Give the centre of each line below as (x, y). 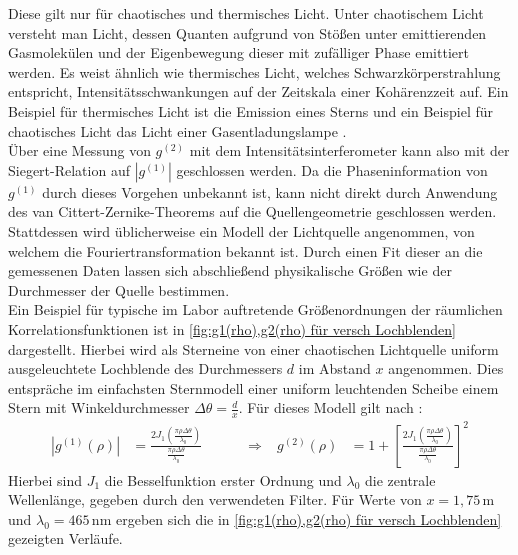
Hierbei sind (45, 479)
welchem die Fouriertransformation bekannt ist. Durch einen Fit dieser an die (245, 250)
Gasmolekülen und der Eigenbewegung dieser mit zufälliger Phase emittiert (238, 52)
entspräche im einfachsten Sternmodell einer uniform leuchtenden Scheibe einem (253, 387)
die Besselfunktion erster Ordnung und (223, 479)
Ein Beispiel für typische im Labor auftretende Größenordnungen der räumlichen (255, 309)
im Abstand (334, 368)
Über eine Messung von (79, 150)
